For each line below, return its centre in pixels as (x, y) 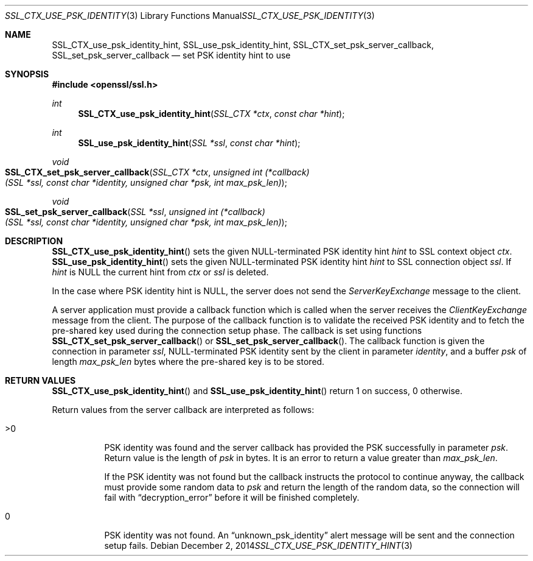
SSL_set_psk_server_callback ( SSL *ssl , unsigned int (112, 212)
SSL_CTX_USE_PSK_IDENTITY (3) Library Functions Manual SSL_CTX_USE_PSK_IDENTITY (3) (190, 16)
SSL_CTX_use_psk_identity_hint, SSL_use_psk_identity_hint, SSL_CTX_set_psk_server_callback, (243, 45)
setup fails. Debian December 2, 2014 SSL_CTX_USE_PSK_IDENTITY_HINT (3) (258, 545)
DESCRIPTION (34, 241)
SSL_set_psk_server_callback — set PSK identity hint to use (171, 55)
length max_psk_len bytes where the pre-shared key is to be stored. (188, 362)
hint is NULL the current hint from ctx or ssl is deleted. (160, 272)
